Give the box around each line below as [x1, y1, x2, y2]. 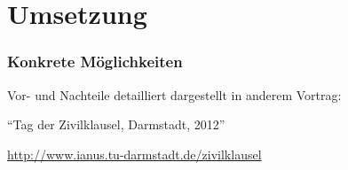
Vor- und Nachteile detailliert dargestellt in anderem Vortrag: [7, 85, 342, 104]
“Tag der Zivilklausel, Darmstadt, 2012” [7, 115, 225, 134]
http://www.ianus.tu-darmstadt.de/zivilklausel [7, 144, 262, 163]
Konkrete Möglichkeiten [7, 50, 183, 73]
